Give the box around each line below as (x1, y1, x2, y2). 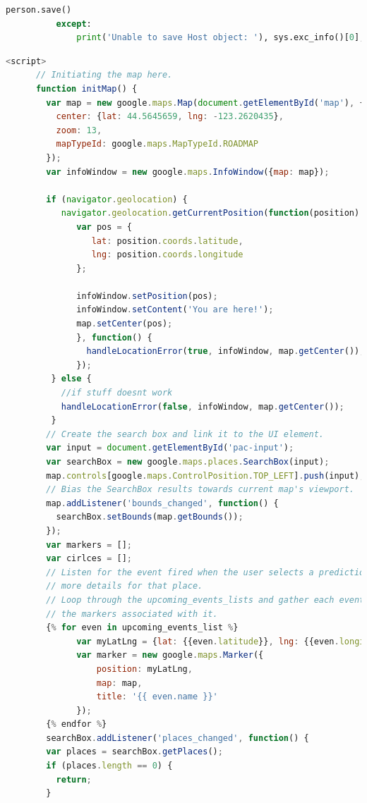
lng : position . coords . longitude (91, 250, 243, 260)
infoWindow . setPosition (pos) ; (76, 290, 218, 301)
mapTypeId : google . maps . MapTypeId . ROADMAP (56, 139, 259, 149)
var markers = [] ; (46, 539, 133, 550)
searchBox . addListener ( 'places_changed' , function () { (46, 732, 309, 743)
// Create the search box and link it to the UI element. (46, 429, 325, 439)
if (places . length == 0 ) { (46, 761, 173, 771)
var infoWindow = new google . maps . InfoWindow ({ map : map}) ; (46, 166, 330, 177)
